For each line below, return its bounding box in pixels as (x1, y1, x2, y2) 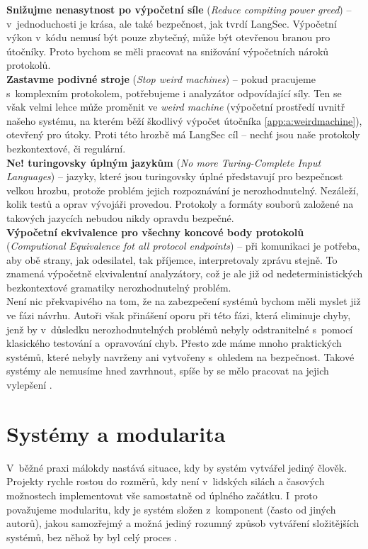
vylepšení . (6, 377, 52, 392)
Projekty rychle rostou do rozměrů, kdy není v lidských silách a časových (6, 474, 325, 489)
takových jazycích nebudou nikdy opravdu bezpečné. (6, 210, 234, 225)
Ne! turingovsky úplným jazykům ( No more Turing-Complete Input (6, 155, 321, 170)
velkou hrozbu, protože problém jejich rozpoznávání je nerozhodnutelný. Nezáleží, (6, 182, 359, 197)
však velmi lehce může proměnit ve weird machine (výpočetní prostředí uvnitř (6, 99, 345, 114)
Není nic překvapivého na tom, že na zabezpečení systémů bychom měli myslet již (6, 294, 361, 309)
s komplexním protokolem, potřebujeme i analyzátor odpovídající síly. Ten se (6, 85, 342, 100)
